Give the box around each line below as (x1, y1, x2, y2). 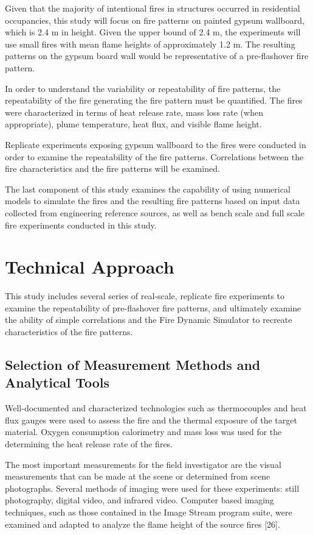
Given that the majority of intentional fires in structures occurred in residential (5, 2, 300, 14)
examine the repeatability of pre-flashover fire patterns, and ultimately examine (5, 301, 301, 314)
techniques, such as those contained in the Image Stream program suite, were (5, 505, 292, 518)
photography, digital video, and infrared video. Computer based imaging (5, 494, 274, 506)
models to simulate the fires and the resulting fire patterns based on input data (5, 194, 300, 207)
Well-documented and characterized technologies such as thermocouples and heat (5, 402, 307, 414)
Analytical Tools (5, 373, 109, 392)
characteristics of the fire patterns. (5, 325, 133, 338)
